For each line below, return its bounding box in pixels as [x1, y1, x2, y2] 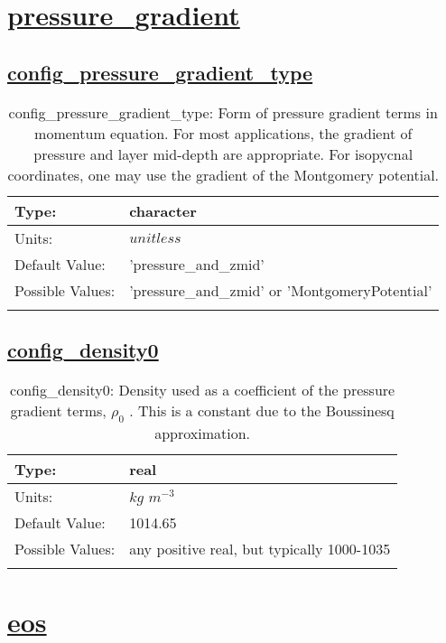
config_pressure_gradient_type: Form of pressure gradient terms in [8, 101, 438, 123]
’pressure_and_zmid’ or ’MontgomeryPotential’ [129, 279, 432, 301]
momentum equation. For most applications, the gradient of [34, 122, 413, 144]
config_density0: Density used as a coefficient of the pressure [10, 378, 395, 400]
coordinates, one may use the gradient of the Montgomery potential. [7, 163, 440, 185]
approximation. [154, 422, 251, 443]
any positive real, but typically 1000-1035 [129, 537, 391, 559]
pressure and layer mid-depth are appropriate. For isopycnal [33, 143, 413, 164]
